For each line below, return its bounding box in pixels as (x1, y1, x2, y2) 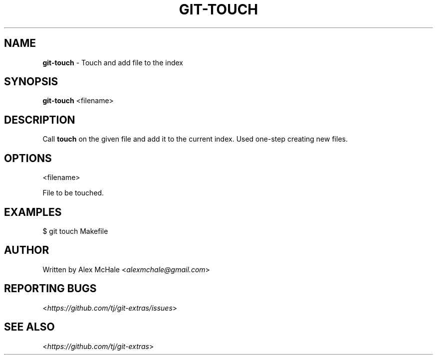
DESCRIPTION (4, 113, 75, 126)
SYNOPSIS (4, 75, 58, 88)
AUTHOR (4, 244, 49, 257)
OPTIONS (4, 152, 52, 165)
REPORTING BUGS (4, 282, 97, 295)
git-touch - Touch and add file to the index (42, 58, 183, 67)
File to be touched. (42, 188, 104, 197)
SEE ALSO (4, 321, 55, 334)
